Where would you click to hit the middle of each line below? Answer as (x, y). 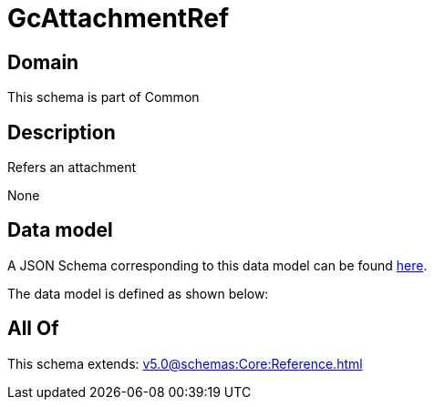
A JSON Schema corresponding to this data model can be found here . (217, 265)
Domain (43, 62)
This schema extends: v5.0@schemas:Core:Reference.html (185, 363)
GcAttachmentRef (119, 18)
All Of (33, 329)
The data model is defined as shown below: (138, 293)
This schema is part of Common (103, 97)
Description (62, 132)
